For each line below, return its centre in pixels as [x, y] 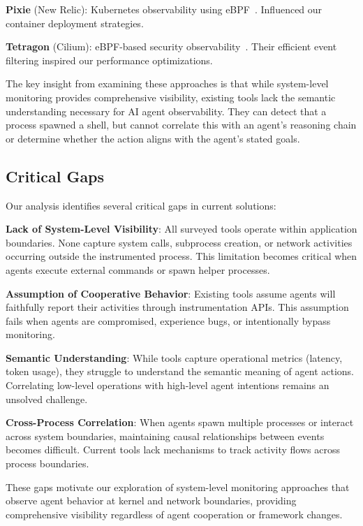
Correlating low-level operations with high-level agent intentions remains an [168, 385]
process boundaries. [47, 463]
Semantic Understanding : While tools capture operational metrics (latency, [174, 357]
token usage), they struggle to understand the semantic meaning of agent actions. [180, 371]
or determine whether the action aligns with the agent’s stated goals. [153, 138]
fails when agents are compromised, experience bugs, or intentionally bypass [168, 320]
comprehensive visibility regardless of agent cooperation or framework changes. [174, 514]
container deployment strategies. [75, 23]
